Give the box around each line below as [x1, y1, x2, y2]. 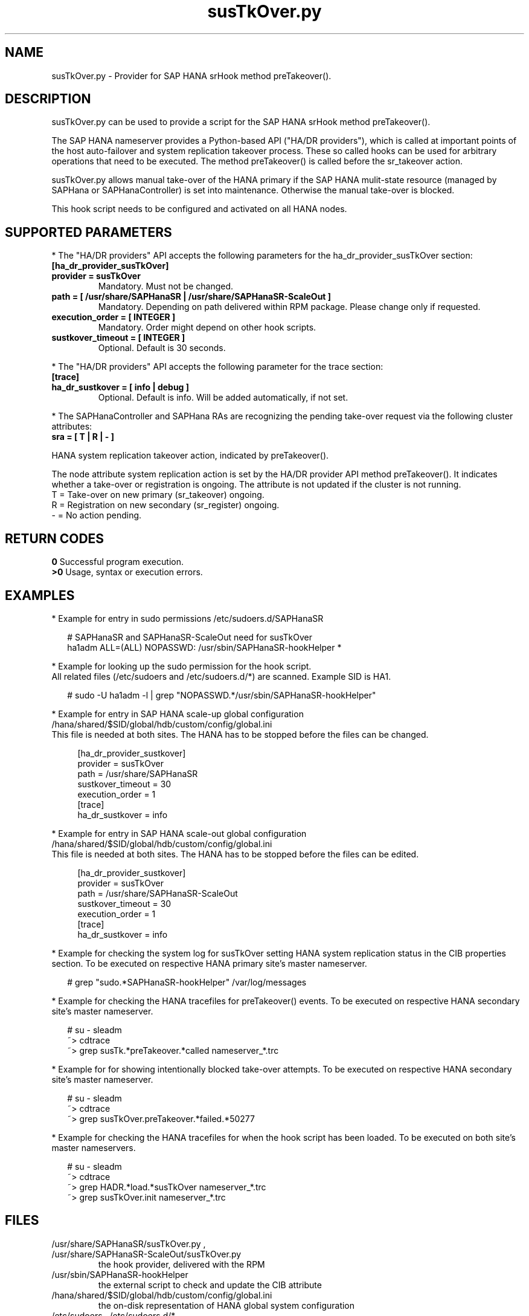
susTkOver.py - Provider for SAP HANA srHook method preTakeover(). [51, 70, 332, 81]
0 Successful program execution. [51, 556, 184, 567]
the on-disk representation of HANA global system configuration [98, 1300, 355, 1311]
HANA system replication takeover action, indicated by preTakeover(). [51, 450, 329, 461]
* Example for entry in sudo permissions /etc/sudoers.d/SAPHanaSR [51, 613, 324, 624]
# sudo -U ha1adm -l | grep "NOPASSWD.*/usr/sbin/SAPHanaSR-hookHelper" [67, 689, 376, 700]
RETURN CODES [5, 531, 104, 546]
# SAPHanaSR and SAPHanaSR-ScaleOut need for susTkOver [67, 631, 312, 642]
